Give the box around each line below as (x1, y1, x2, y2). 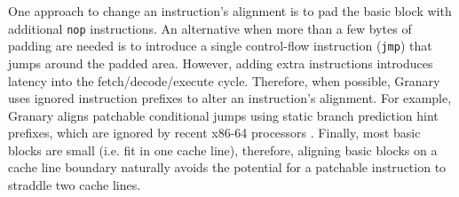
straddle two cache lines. (8, 176, 141, 194)
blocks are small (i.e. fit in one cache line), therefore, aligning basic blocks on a (8, 140, 438, 159)
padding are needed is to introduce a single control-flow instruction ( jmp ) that (8, 36, 432, 55)
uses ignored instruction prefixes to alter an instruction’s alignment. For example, (8, 89, 452, 107)
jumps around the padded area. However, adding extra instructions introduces (8, 53, 433, 72)
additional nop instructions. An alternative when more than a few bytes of (8, 19, 412, 37)
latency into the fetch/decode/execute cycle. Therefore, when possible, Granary (8, 71, 440, 90)
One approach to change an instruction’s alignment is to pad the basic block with (8, 2, 452, 20)
